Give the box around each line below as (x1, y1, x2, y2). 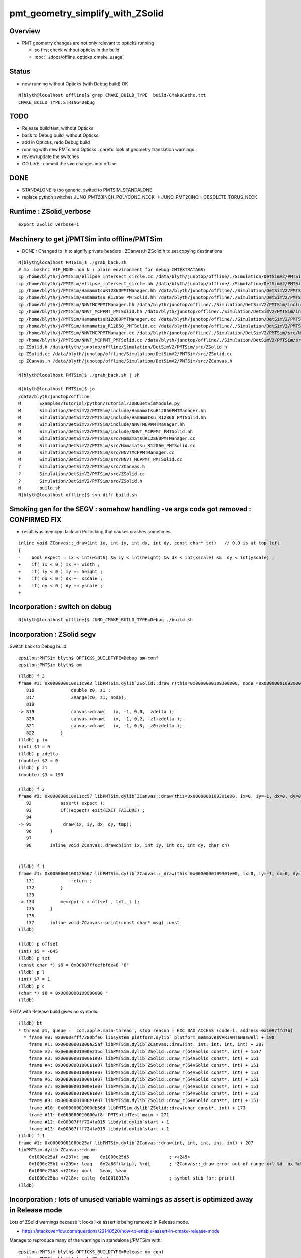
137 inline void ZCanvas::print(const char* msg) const (26, 920, 180, 926)
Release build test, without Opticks (22, 125, 94, 131)
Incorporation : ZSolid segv (9, 630, 96, 639)
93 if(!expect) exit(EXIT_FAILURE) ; (26, 807, 145, 813)
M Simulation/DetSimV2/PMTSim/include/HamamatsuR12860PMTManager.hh (18, 408, 206, 413)
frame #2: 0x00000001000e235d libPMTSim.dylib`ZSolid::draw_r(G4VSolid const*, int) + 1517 (28, 1048, 262, 1054)
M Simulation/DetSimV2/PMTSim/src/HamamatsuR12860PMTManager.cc (18, 436, 196, 441)
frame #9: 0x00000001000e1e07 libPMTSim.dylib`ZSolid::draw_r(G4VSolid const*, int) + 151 (28, 1097, 259, 1104)
